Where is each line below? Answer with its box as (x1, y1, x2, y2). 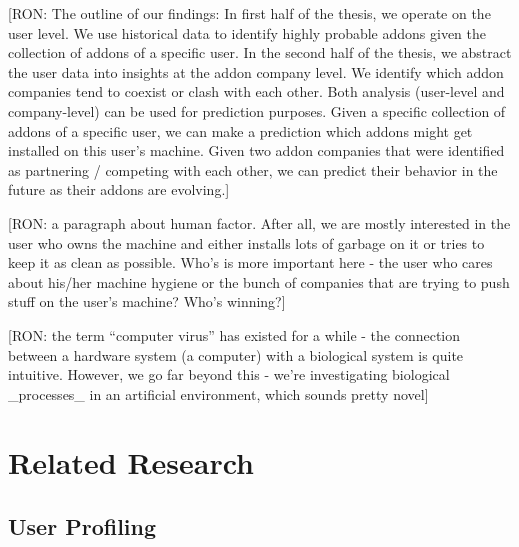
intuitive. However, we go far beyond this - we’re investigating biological (8, 364, 450, 385)
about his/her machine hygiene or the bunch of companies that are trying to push (8, 271, 510, 292)
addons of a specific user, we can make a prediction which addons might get (8, 120, 473, 141)
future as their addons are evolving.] (8, 179, 230, 200)
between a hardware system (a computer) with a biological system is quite (8, 344, 464, 365)
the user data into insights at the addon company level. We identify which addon (8, 61, 504, 82)
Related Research (8, 442, 255, 483)
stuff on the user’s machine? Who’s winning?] (8, 291, 286, 312)
